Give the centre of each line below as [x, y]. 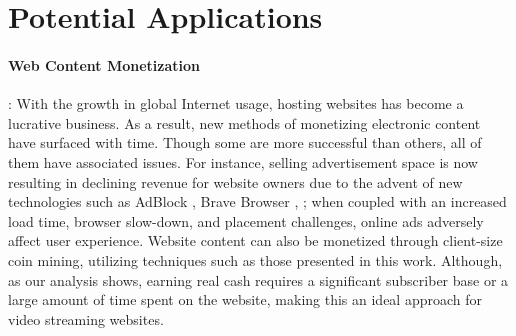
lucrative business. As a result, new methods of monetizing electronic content [244, 122]
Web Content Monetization [104, 64]
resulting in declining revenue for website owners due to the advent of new [235, 181]
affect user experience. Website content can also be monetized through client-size [255, 240]
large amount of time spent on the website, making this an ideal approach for [245, 299]
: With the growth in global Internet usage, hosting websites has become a [236, 103]
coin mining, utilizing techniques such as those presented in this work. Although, [255, 259]
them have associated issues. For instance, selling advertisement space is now [243, 161]
